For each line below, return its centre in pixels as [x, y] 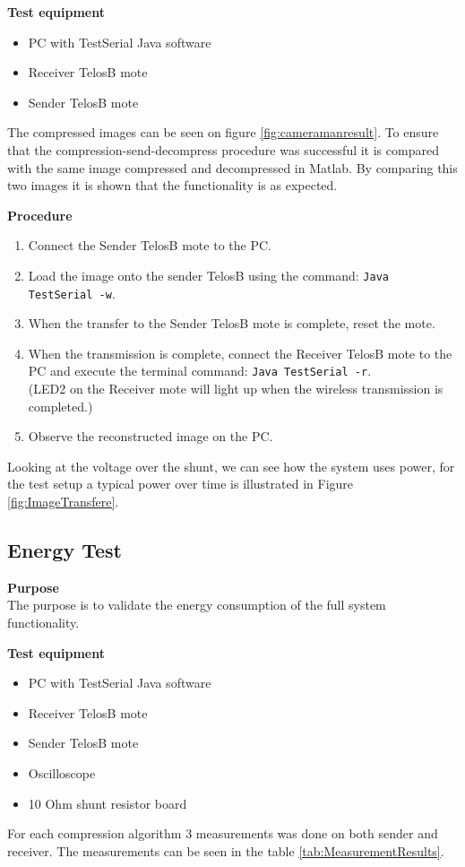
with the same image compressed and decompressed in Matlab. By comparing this [232, 167]
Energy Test [65, 550]
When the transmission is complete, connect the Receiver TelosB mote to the [240, 353]
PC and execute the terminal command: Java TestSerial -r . [200, 371]
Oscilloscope [62, 773]
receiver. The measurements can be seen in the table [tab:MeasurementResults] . [226, 850]
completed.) [60, 406]
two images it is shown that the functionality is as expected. [172, 185]
